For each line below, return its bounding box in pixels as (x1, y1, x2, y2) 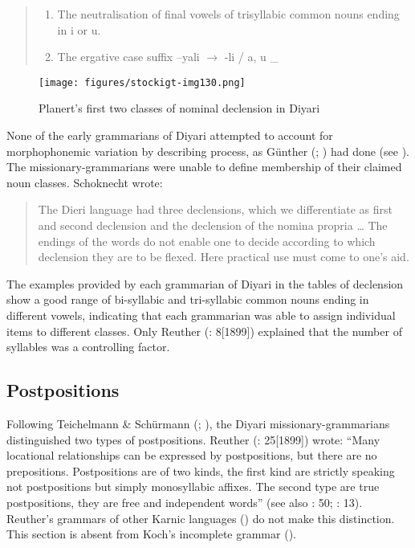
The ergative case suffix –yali (57, 48, 200, 65)
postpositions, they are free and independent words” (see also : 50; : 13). (6, 493, 363, 510)
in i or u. (57, 21, 101, 38)
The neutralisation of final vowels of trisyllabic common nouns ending (57, 6, 400, 22)
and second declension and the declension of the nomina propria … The (38, 217, 388, 233)
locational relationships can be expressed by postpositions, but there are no (6, 447, 377, 464)
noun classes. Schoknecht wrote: (6, 174, 163, 190)
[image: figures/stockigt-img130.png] (39, 76, 246, 88)
